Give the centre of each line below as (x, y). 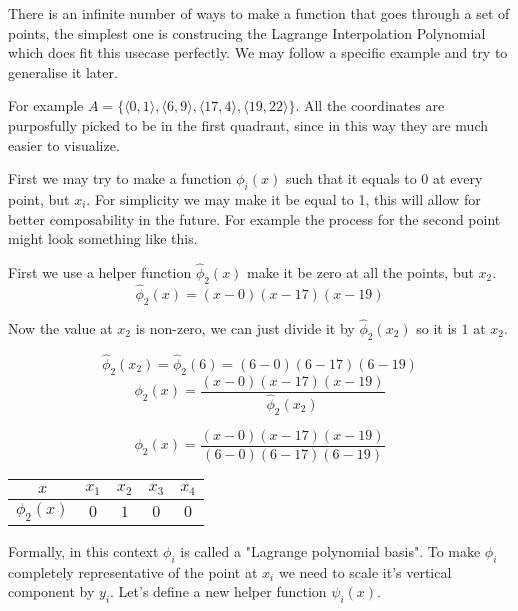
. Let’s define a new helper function (218, 591)
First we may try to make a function (120, 178)
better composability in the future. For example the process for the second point (254, 218)
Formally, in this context (83, 550)
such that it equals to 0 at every (384, 178)
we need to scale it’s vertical (365, 571)
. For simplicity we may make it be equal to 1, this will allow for (283, 198)
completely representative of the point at (133, 571)
